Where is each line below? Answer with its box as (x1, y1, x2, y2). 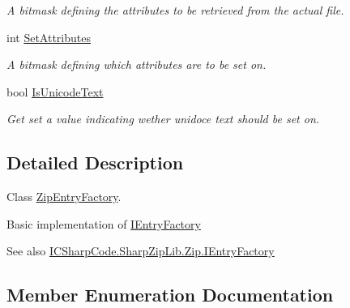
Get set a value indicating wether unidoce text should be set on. (6, 110, 320, 127)
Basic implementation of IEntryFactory (6, 215, 201, 232)
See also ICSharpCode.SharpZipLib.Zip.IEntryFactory (6, 242, 275, 259)
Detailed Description (6, 150, 184, 175)
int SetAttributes (6, 28, 91, 45)
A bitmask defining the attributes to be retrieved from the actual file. (6, 2, 344, 18)
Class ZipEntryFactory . (6, 188, 122, 205)
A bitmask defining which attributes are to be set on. (6, 56, 267, 73)
